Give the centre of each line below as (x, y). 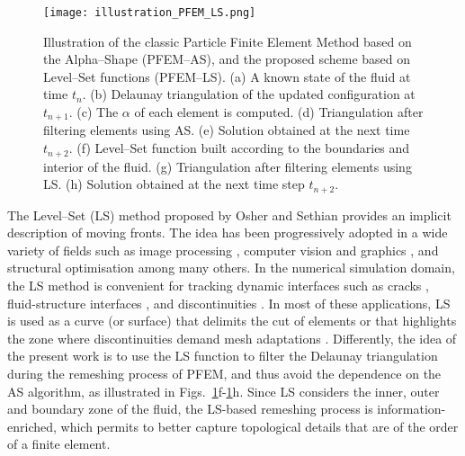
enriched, (32, 426)
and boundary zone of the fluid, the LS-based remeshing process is (190, 409)
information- (411, 409)
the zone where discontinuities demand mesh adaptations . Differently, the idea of (232, 338)
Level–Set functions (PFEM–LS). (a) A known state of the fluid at (227, 76)
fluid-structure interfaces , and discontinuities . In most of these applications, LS (229, 303)
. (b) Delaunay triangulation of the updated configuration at (249, 94)
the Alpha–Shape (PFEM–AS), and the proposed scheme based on (227, 59)
